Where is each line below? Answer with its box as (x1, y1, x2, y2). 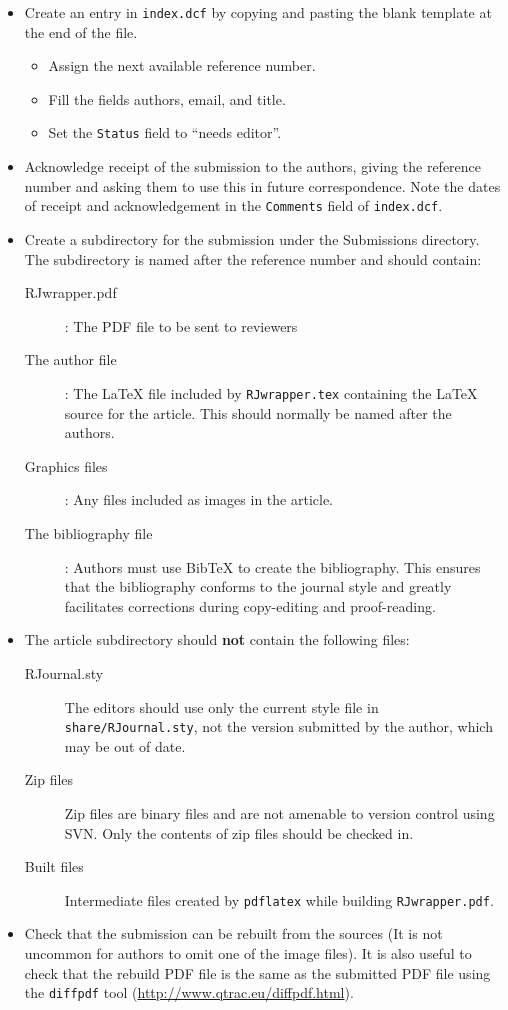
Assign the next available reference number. (48, 55, 316, 76)
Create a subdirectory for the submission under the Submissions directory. (24, 228, 480, 249)
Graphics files (24, 455, 108, 476)
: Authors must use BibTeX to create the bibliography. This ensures (64, 556, 481, 577)
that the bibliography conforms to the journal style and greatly (64, 576, 452, 597)
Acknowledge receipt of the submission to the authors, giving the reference (24, 156, 482, 177)
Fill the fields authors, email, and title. (48, 88, 286, 109)
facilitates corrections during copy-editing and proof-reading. (64, 595, 436, 616)
